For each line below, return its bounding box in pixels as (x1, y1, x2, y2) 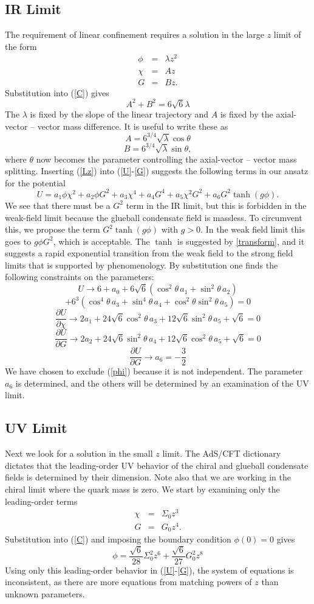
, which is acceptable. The (53, 234, 150, 247)
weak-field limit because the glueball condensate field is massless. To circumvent (5, 211, 302, 223)
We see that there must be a (5, 198, 111, 211)
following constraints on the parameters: (5, 270, 154, 283)
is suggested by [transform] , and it (177, 234, 305, 247)
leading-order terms (5, 494, 78, 507)
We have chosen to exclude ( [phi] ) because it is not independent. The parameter (5, 365, 303, 377)
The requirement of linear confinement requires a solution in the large (5, 28, 264, 41)
